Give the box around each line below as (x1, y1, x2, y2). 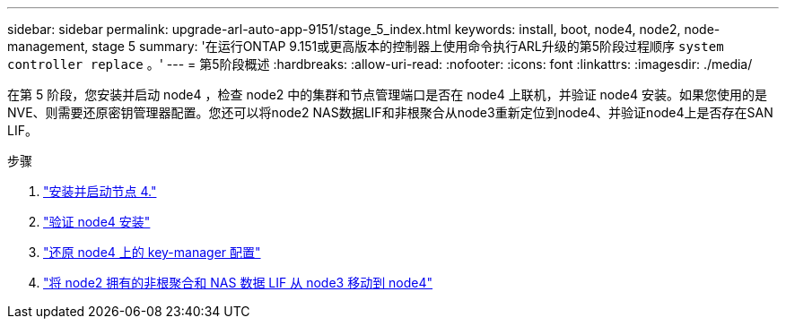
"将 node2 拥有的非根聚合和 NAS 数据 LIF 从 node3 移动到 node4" (43, 275, 433, 290)
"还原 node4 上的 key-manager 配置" (43, 244, 261, 260)
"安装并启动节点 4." (43, 184, 157, 199)
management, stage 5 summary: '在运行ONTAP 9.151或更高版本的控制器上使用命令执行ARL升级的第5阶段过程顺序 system (7, 39, 724, 54)
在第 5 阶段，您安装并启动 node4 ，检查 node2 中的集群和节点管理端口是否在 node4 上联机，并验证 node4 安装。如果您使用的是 (7, 87, 767, 102)
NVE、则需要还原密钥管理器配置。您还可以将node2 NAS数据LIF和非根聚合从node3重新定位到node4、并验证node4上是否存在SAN (7, 105, 773, 120)
